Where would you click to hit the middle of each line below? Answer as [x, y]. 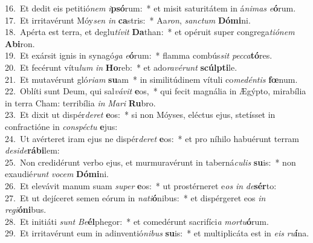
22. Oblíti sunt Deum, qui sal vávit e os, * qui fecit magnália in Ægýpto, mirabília [156, 91]
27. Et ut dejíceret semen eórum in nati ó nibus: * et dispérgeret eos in [135, 197]
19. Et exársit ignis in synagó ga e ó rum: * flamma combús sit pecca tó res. [139, 55]
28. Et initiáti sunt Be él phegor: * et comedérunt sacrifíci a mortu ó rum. [137, 221]
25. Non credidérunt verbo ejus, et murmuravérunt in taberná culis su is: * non [150, 162]
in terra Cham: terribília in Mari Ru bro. [80, 102]
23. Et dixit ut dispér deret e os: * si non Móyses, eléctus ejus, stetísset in [140, 115]
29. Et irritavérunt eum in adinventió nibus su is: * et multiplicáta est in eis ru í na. [157, 233]
